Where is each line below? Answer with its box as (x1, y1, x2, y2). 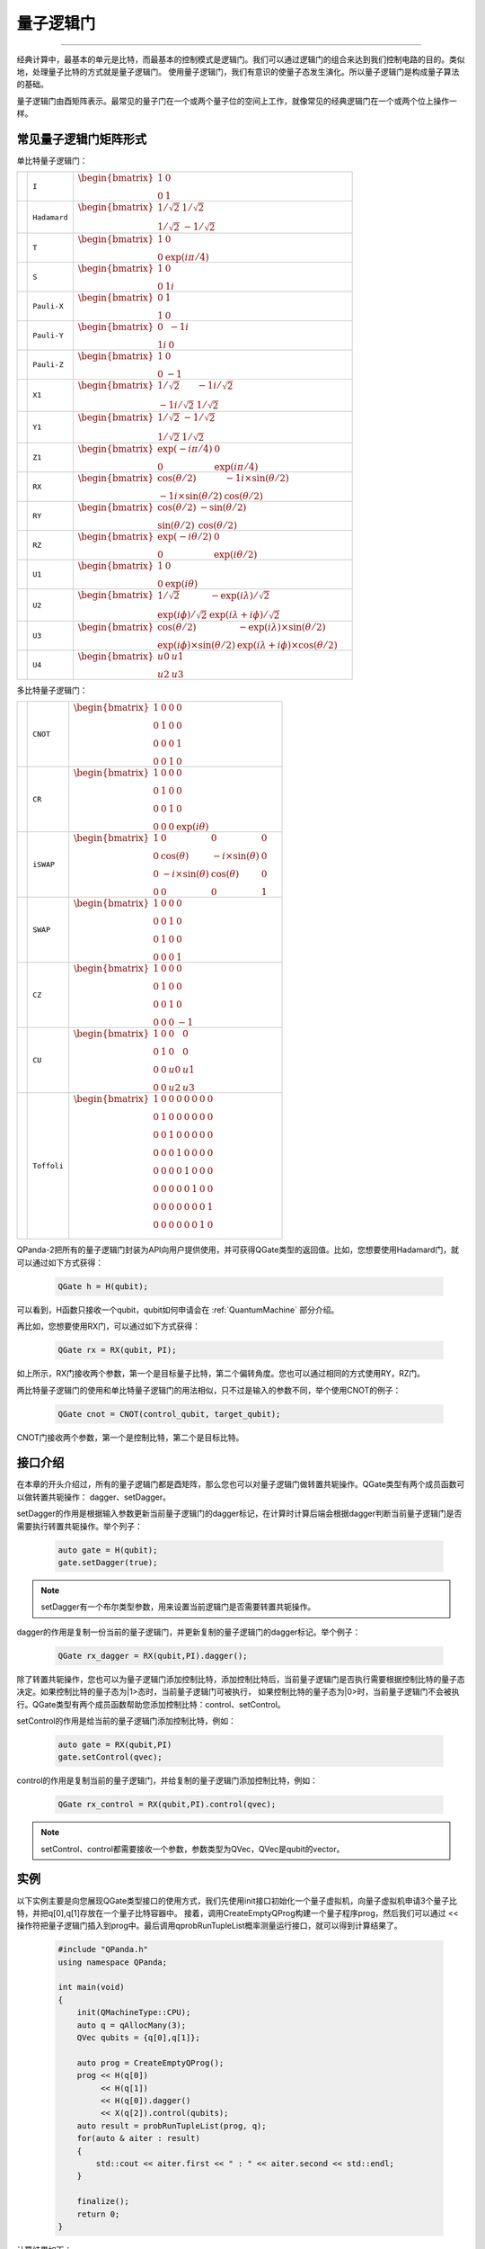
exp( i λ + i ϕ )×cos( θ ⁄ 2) (236, 640, 338, 651)
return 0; (76, 2209, 120, 2219)
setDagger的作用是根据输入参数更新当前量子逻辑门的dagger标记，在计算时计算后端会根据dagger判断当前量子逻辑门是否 (16, 1508, 463, 1519)
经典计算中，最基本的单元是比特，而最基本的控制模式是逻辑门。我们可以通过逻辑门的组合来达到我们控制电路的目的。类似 (16, 54, 465, 65)
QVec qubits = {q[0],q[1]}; (76, 2033, 201, 2043)
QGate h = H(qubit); (57, 1281, 148, 1291)
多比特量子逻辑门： (16, 685, 88, 696)
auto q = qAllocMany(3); (76, 2020, 187, 2030)
